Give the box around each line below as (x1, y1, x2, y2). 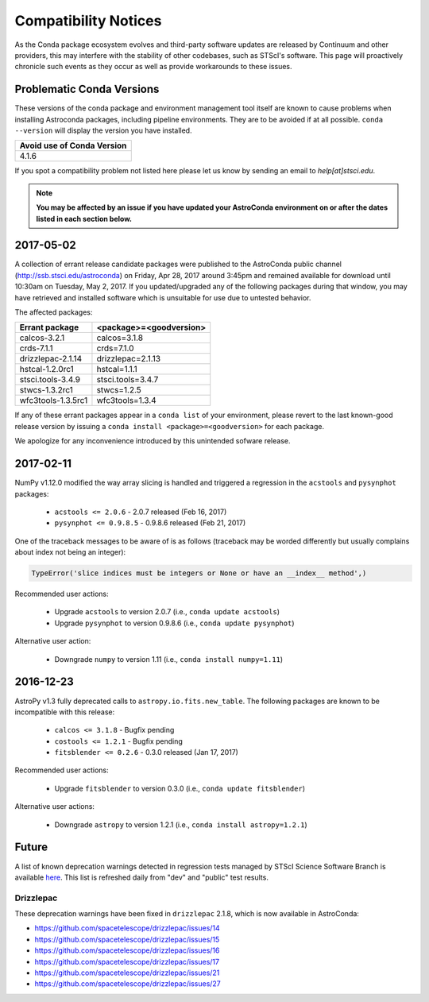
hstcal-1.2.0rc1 (19, 364, 75, 375)
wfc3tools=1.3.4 (96, 395, 157, 406)
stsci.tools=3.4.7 (96, 374, 159, 385)
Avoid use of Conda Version (19, 140, 127, 151)
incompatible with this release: (14, 707, 115, 717)
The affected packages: (14, 308, 93, 317)
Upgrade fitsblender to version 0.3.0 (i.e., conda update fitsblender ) (54, 783, 306, 793)
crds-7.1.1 (19, 342, 53, 354)
